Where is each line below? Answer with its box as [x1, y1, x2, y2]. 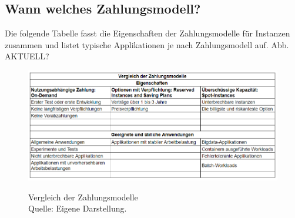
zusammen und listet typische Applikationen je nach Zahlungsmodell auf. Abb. [5, 38, 289, 51]
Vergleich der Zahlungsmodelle [28, 190, 138, 203]
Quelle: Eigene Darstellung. [28, 202, 127, 214]
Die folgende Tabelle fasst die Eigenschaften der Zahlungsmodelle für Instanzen [5, 27, 290, 39]
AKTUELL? [5, 50, 49, 62]
